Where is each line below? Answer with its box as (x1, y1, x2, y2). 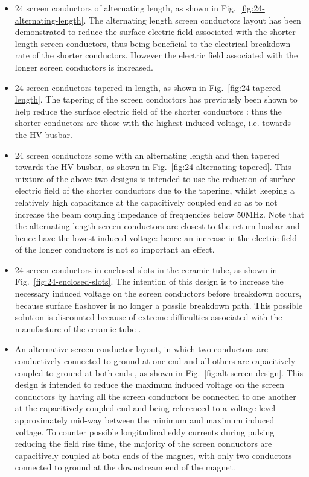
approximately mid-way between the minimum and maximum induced (14, 414, 275, 426)
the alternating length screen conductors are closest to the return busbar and (14, 220, 300, 232)
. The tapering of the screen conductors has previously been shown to (40, 93, 298, 106)
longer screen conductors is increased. (14, 60, 153, 73)
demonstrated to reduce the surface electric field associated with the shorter (14, 25, 296, 38)
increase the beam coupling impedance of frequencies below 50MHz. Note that (14, 207, 305, 220)
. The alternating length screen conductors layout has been (83, 13, 301, 26)
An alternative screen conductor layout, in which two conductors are (14, 343, 268, 355)
